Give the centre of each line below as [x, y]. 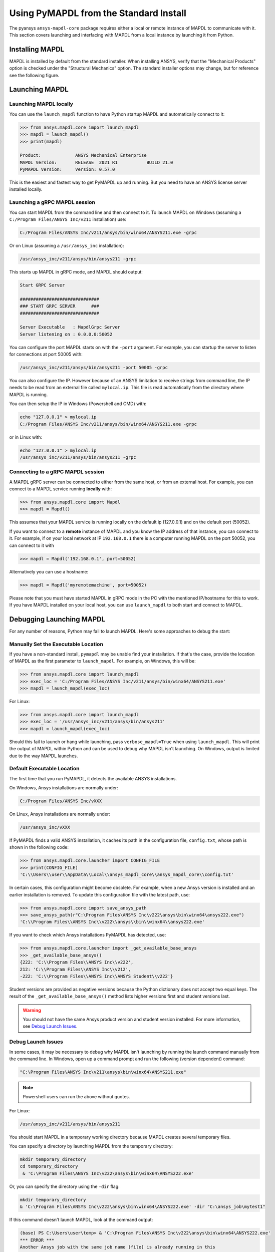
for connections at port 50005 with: [46, 354]
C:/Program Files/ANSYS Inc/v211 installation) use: [68, 219]
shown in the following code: [39, 847]
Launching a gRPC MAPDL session [52, 202]
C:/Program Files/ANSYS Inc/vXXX [61, 801]
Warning [32, 1010]
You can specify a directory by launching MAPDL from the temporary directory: [91, 1146]
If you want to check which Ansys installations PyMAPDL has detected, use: [88, 935]
